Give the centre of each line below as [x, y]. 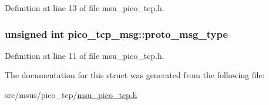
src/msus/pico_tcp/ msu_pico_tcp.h [71, 94]
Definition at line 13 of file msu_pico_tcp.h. [85, 8]
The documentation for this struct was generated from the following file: [135, 75]
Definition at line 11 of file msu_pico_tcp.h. [85, 55]
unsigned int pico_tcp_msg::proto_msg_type [117, 34]
